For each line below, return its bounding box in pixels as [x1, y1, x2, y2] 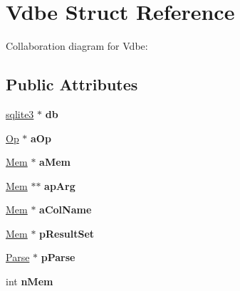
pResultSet [39, 226, 95, 240]
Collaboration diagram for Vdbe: [6, 38, 148, 53]
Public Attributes [6, 73, 138, 95]
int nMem [6, 274, 53, 289]
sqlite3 [6, 106, 34, 121]
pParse [41, 250, 75, 265]
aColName [39, 202, 92, 217]
